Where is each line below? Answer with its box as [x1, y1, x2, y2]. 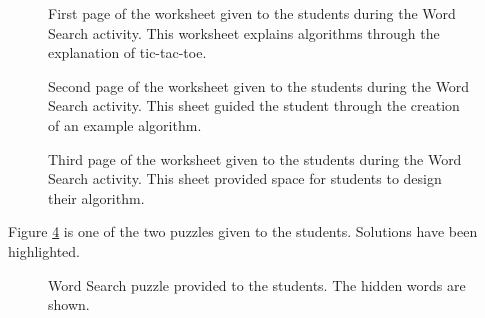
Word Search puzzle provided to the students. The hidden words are [48, 274, 466, 295]
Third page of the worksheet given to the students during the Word [48, 148, 462, 169]
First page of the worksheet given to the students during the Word [48, 3, 456, 23]
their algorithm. [48, 187, 145, 208]
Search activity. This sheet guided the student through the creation [48, 95, 460, 116]
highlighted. [8, 240, 80, 261]
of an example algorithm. [48, 114, 202, 135]
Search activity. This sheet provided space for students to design [48, 168, 442, 189]
